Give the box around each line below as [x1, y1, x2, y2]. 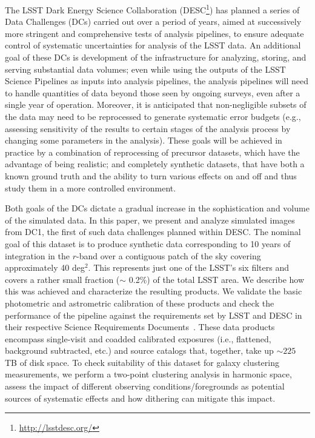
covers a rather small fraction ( [5, 273, 120, 285]
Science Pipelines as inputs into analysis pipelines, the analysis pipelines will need [5, 75, 309, 87]
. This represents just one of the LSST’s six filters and [88, 261, 289, 274]
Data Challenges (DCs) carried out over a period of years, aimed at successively [5, 15, 302, 28]
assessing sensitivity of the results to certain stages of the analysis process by [5, 122, 291, 134]
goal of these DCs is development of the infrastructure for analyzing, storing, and [5, 51, 307, 64]
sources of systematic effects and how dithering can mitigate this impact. [5, 391, 276, 404]
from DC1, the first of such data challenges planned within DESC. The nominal [5, 225, 301, 238]
